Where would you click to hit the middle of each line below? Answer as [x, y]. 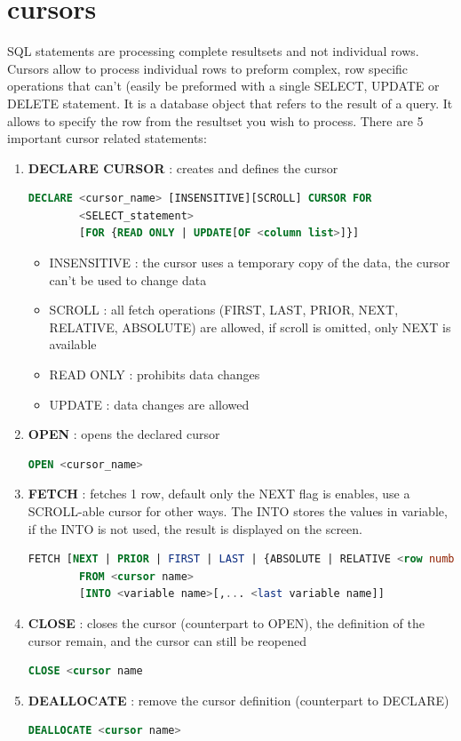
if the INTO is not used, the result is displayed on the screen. [195, 528]
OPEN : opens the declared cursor [124, 434]
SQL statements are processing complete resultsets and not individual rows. [213, 51]
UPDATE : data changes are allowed [149, 404]
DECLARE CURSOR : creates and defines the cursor [183, 167]
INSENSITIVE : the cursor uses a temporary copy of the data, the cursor [250, 263]
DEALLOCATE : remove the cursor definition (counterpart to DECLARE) [238, 700]
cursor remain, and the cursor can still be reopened [167, 640]
